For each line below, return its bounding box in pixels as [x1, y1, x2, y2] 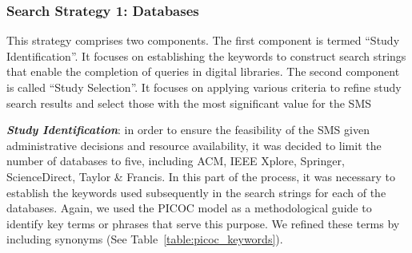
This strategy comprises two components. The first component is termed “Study [6, 32, 400, 49]
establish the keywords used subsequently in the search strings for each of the [6, 184, 386, 200]
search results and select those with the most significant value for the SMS [6, 94, 372, 111]
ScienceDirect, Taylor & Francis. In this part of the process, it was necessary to [6, 168, 396, 184]
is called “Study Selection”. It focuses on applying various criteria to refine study [6, 79, 402, 95]
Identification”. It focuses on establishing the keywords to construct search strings [6, 47, 406, 64]
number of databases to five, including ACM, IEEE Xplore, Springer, [6, 152, 345, 169]
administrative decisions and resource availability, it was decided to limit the [6, 136, 382, 153]
